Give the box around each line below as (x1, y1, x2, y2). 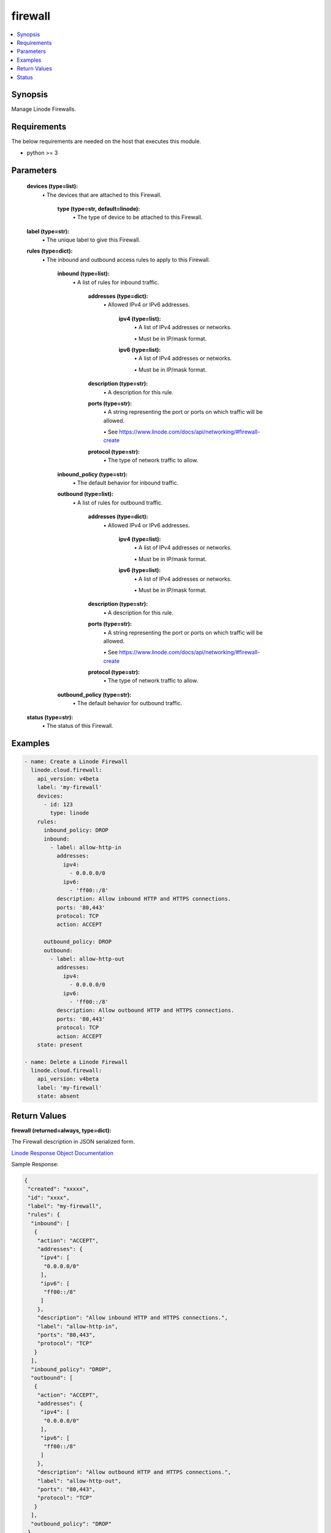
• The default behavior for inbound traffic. (72, 479, 179, 487)
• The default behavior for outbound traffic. (72, 700, 183, 707)
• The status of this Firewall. (42, 722, 113, 730)
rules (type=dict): (26, 247, 73, 254)
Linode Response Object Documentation (11, 1149, 113, 1156)
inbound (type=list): (57, 270, 110, 277)
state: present (37, 1041, 83, 1048)
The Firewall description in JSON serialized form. (11, 1138, 135, 1145)
